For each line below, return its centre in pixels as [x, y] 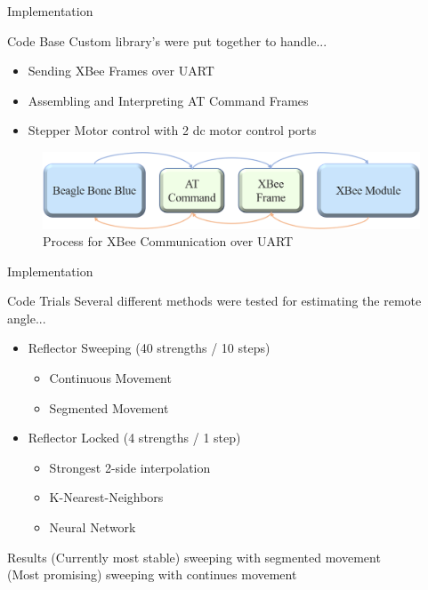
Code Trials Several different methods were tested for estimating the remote [214, 301]
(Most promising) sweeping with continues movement [152, 574]
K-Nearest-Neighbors [106, 497]
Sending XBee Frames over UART [121, 71]
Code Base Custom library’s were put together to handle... [167, 40]
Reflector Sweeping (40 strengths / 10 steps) [149, 348]
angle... [27, 318]
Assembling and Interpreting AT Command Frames [168, 100]
